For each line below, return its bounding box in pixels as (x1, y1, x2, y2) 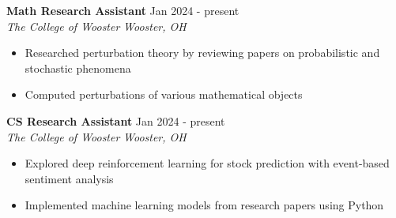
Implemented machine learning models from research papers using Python (25, 197, 384, 213)
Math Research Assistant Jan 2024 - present (6, 2, 239, 18)
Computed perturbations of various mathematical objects (25, 86, 303, 103)
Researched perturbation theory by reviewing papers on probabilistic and (25, 44, 380, 61)
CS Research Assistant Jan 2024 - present (6, 112, 225, 129)
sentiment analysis (25, 170, 114, 186)
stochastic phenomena (25, 59, 131, 76)
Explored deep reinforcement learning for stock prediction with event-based (25, 155, 390, 171)
